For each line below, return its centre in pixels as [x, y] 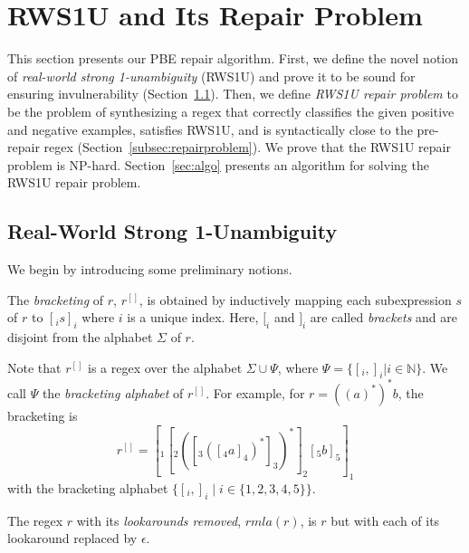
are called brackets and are [383, 317]
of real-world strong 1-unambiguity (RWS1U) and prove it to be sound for [211, 76]
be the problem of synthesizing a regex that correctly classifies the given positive [231, 111]
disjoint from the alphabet [80, 337]
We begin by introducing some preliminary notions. [150, 269]
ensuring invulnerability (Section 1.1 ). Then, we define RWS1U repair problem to [233, 94]
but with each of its [385, 520]
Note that [34, 367]
